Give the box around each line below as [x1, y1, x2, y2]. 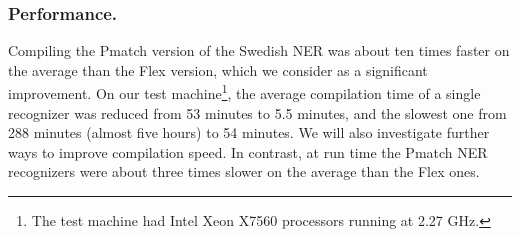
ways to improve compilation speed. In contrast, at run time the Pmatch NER [8, 141, 488, 162]
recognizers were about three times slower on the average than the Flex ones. [8, 161, 480, 182]
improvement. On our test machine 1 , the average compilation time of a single [8, 80, 481, 104]
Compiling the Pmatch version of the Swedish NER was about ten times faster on [8, 40, 510, 61]
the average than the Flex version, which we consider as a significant [8, 59, 428, 80]
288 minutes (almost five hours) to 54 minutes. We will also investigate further [8, 122, 490, 143]
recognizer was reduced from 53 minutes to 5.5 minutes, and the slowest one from [8, 102, 507, 123]
